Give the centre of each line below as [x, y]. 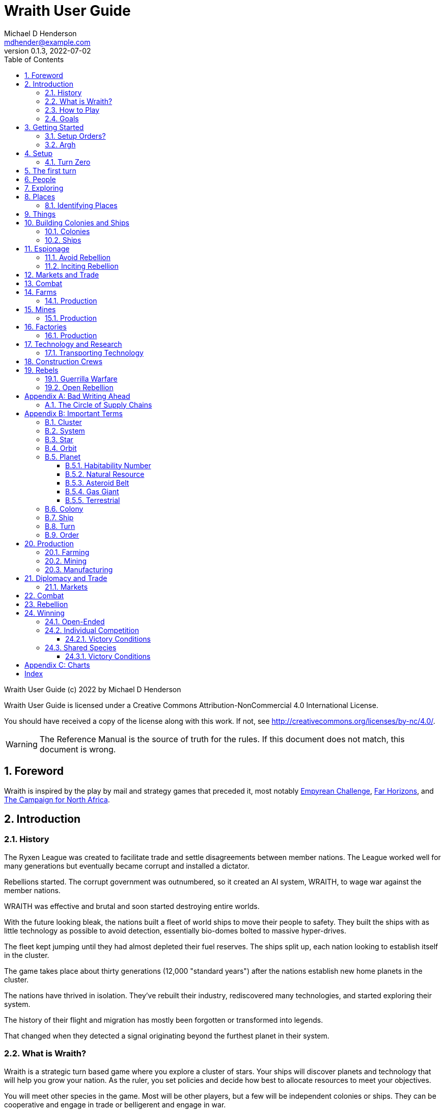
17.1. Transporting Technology [94, 352]
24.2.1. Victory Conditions [108, 639]
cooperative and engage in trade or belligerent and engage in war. [115, 1104]
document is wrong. [78, 749]
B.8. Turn [60, 526]
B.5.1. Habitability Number [108, 465]
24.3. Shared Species [81, 647]
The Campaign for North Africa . [57, 799]
